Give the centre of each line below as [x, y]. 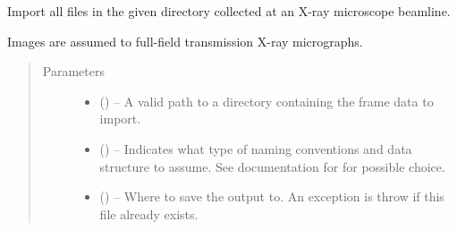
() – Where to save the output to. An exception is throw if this [272, 196]
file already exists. [149, 213]
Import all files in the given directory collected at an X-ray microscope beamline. [229, 11]
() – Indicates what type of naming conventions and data [256, 148]
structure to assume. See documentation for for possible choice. [272, 166]
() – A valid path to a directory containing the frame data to [267, 101]
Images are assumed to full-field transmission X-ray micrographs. [185, 41]
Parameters [73, 71]
